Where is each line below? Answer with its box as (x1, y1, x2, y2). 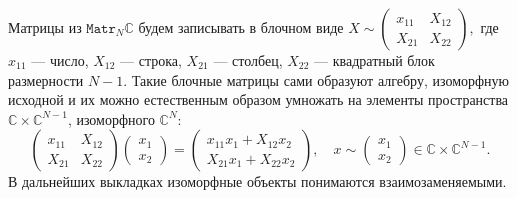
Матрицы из (8, 17, 82, 37)
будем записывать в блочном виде (138, 17, 344, 37)
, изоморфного (67, 108, 155, 129)
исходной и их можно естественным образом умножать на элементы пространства (8, 89, 509, 110)
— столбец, (213, 50, 283, 70)
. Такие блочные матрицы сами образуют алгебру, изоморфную (123, 69, 510, 90)
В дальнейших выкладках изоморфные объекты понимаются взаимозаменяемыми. (8, 171, 507, 192)
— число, (31, 50, 89, 70)
